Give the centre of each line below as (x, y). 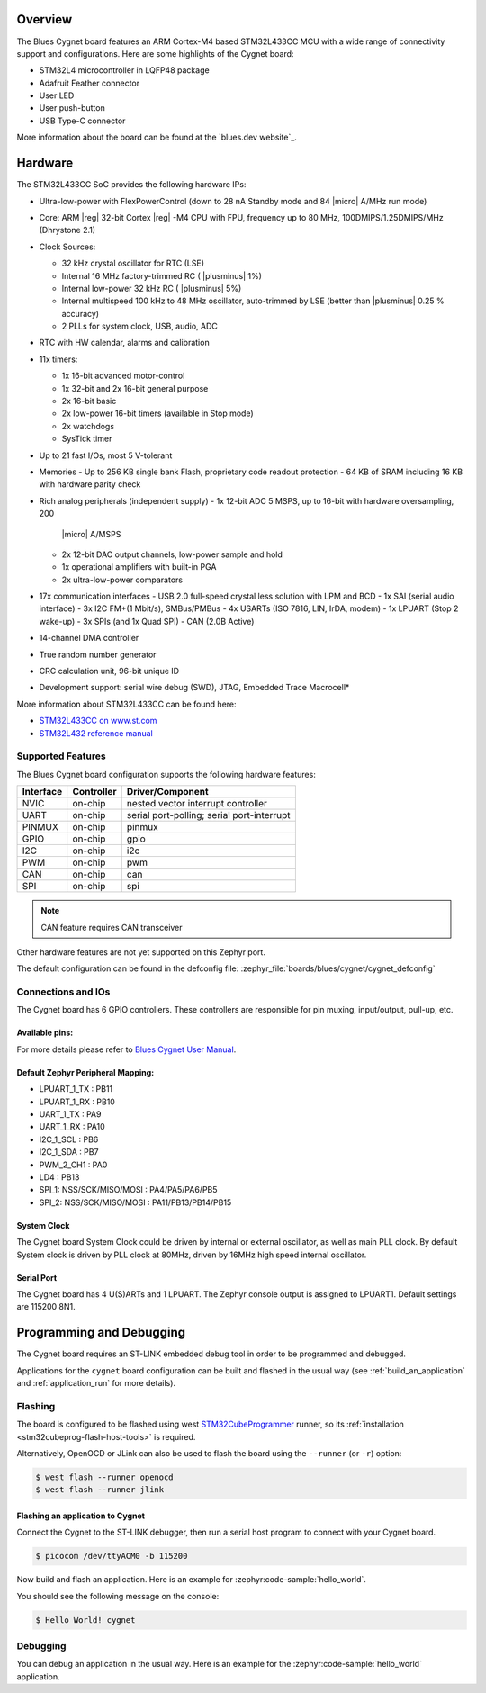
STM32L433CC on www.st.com (98, 721)
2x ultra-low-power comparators (122, 580)
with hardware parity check (90, 484)
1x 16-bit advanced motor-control (123, 376)
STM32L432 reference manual (96, 733)
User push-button (72, 108)
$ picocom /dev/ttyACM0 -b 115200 (112, 1556)
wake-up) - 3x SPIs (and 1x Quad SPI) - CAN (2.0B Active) (147, 621)
